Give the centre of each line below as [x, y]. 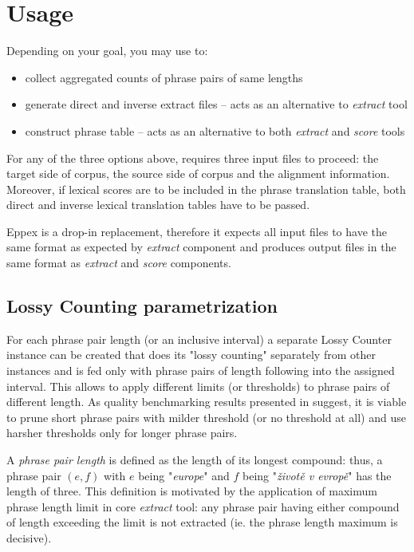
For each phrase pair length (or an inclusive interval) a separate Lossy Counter [199, 339]
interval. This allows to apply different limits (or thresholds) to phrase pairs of [198, 386]
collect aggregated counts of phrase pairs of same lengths [164, 77]
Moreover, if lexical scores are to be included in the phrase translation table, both [206, 189]
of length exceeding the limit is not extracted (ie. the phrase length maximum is [202, 522]
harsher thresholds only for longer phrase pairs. [122, 433]
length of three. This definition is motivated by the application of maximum [192, 491]
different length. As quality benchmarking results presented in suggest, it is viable [207, 402]
